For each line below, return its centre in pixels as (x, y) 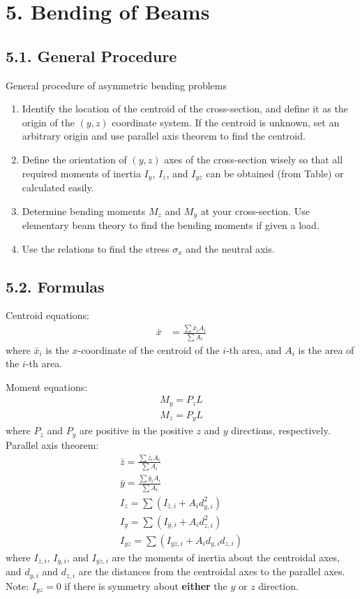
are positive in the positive (136, 430)
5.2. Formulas (55, 286)
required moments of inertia (81, 173)
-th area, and (254, 349)
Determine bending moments (84, 210)
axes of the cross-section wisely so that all (254, 159)
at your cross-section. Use (255, 210)
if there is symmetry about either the (146, 585)
